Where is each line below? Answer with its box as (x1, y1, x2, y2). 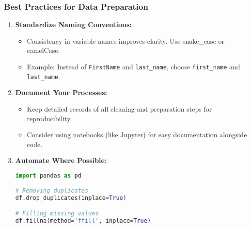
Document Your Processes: (15, 87, 108, 98)
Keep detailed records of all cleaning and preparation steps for (27, 103, 212, 114)
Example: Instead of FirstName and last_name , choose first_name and (27, 62, 240, 71)
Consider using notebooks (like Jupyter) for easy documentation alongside (27, 130, 247, 140)
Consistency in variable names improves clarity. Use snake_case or (27, 35, 225, 46)
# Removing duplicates (15, 187, 89, 195)
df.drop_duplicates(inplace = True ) (15, 195, 126, 202)
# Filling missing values (15, 210, 99, 217)
